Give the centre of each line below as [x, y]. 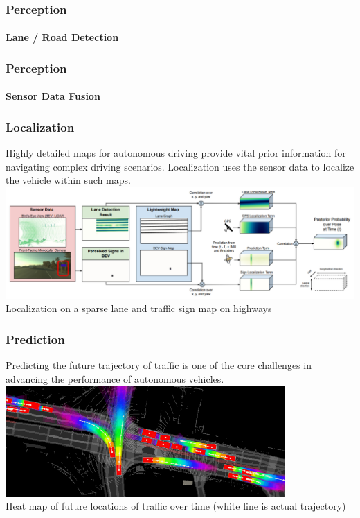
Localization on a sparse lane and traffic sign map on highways [139, 308]
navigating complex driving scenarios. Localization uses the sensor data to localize [180, 166]
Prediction [35, 339]
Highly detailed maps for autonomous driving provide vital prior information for [176, 153]
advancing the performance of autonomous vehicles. [115, 378]
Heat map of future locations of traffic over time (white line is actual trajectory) [176, 506]
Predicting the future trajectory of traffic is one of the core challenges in [159, 364]
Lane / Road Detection [62, 37]
